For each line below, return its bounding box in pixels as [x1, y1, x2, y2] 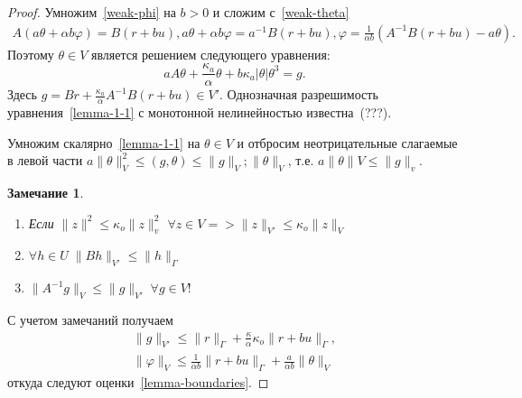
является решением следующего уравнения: [90, 44, 331, 63]
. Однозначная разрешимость [219, 85, 378, 104]
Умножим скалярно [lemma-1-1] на [7, 133, 200, 152]
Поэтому [7, 44, 54, 63]
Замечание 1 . [7, 183, 84, 202]
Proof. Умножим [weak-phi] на [7, 3, 176, 21]
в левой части [7, 151, 83, 170]
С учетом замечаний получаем [7, 310, 173, 329]
